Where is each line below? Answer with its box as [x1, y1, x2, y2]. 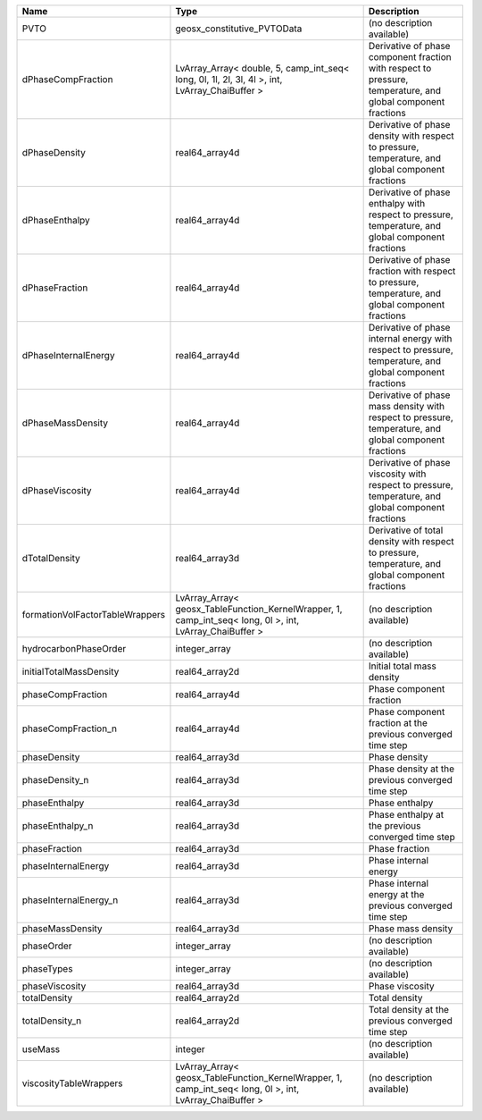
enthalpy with [368, 198, 426, 209]
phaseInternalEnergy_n [21, 894, 119, 906]
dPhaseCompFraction [21, 73, 113, 85]
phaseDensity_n [21, 774, 89, 786]
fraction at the [368, 717, 428, 728]
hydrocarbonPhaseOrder [21, 643, 127, 654]
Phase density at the [368, 762, 455, 775]
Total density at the [368, 1004, 450, 1015]
